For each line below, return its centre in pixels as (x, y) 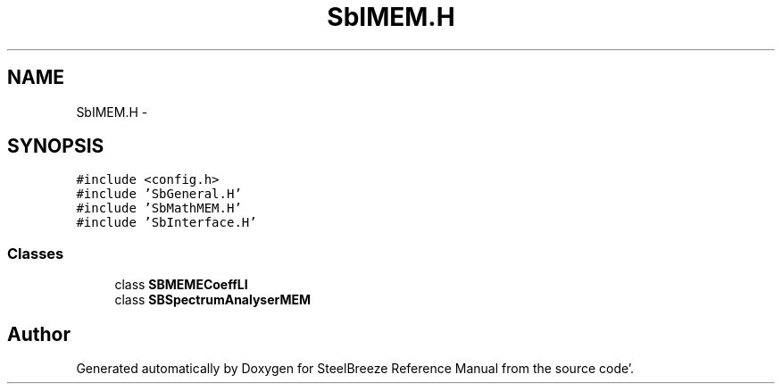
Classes (36, 253)
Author (39, 334)
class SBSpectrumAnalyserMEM (213, 300)
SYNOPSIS (56, 146)
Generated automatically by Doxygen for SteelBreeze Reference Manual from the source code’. (355, 369)
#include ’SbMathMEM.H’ (159, 208)
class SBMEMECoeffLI (181, 285)
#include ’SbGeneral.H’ (159, 194)
